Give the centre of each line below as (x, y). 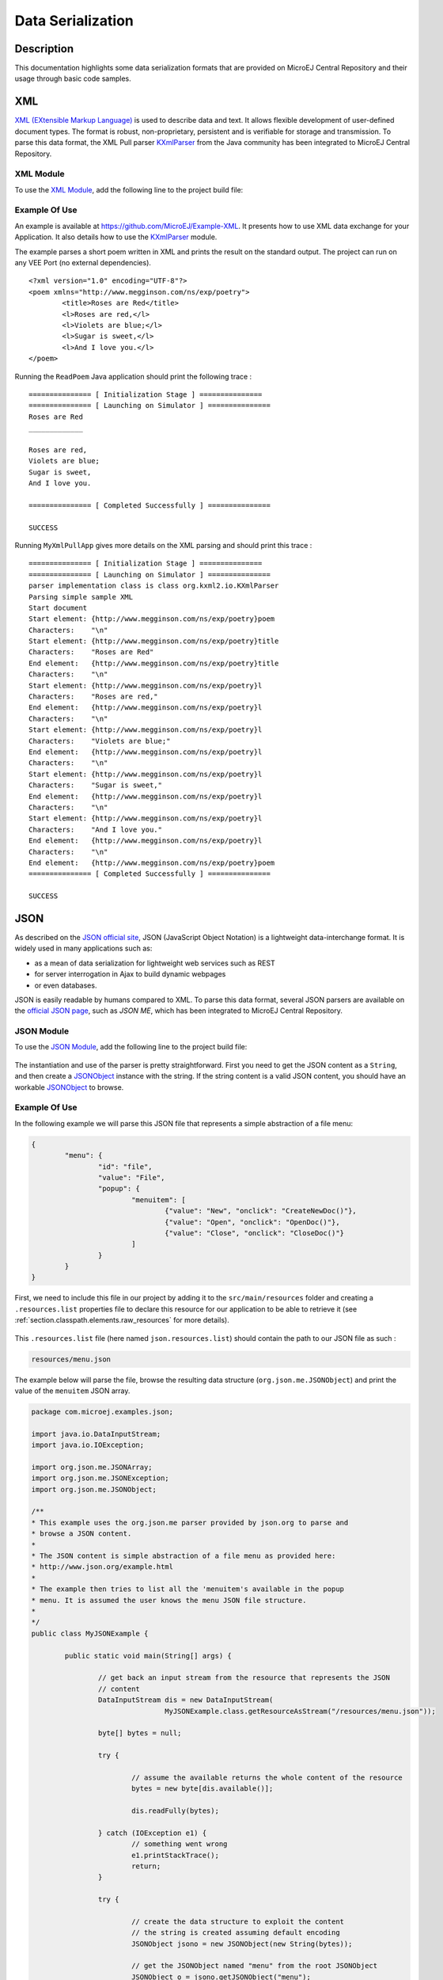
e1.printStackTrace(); (175, 1855)
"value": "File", (131, 1177)
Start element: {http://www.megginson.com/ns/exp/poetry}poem (152, 619)
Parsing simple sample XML (81, 597)
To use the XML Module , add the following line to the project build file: (129, 189)
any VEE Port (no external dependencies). (83, 262)
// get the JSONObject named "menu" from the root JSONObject (254, 1966)
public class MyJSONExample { (90, 1633)
